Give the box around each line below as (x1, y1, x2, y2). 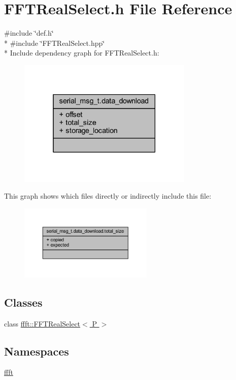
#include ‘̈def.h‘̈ (4, 28, 54, 38)
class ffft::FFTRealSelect (4, 318, 81, 329)
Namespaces (4, 343, 69, 359)
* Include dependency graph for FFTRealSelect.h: (4, 47, 159, 58)
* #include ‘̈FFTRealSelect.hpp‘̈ (4, 37, 105, 48)
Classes (4, 294, 43, 310)
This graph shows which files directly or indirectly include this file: (4, 191, 212, 201)
